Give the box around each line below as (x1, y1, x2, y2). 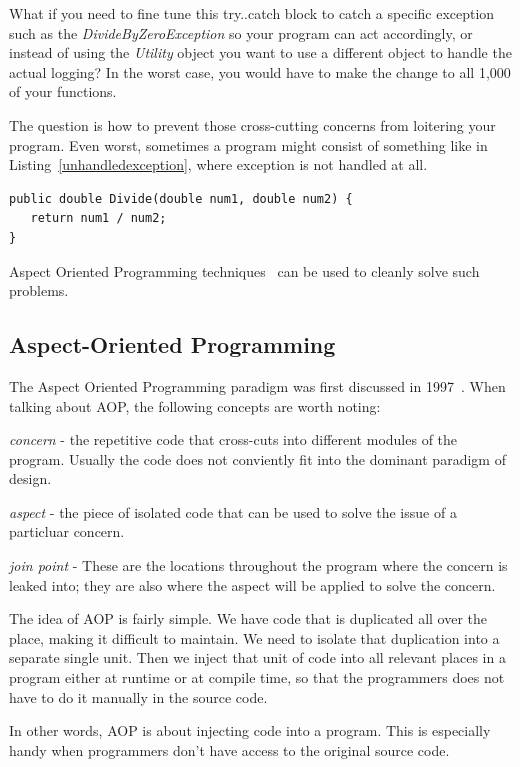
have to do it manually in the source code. (9, 686, 268, 707)
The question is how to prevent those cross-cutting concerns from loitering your (9, 114, 496, 135)
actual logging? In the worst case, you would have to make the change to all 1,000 (9, 61, 511, 82)
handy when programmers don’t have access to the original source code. (9, 739, 450, 760)
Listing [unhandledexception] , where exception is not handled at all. (9, 154, 428, 175)
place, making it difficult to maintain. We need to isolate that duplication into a (9, 627, 500, 648)
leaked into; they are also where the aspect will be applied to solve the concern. (9, 574, 496, 595)
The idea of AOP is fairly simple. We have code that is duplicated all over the (9, 608, 488, 629)
